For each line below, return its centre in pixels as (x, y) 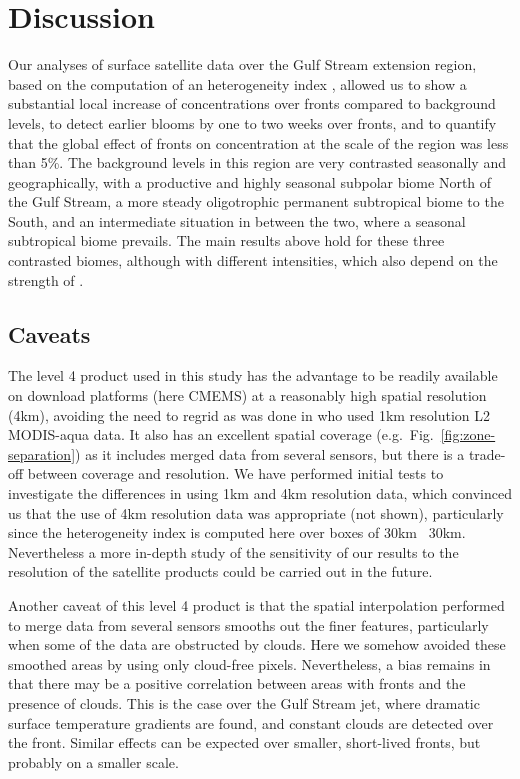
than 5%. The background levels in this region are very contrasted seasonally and (257, 162)
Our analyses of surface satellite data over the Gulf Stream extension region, (242, 64)
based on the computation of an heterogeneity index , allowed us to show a (237, 83)
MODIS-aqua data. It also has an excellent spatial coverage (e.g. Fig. (221, 434)
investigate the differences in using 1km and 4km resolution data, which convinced (260, 493)
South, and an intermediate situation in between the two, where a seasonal (237, 220)
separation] (42, 453)
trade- (487, 453)
